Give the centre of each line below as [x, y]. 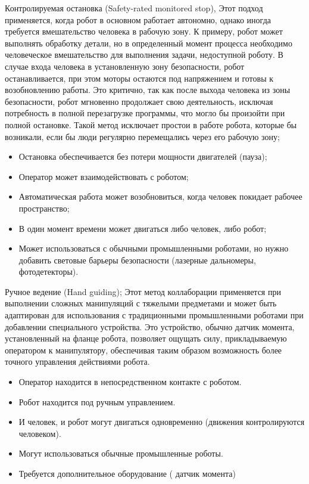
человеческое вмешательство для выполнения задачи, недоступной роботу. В [144, 55]
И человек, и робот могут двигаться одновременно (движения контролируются [162, 422]
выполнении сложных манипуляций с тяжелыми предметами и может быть [141, 303]
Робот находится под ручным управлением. [97, 401]
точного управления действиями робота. [77, 362]
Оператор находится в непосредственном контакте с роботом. [130, 382]
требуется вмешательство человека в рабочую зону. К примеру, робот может [144, 31]
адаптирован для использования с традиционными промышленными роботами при [154, 315]
